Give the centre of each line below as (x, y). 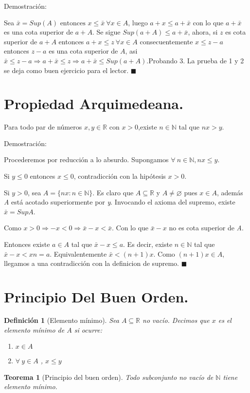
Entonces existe (27, 244)
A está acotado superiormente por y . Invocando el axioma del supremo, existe (120, 202)
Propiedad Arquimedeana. (94, 103)
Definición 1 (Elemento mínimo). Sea (62, 320)
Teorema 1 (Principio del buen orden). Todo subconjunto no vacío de (109, 377)
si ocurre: (88, 329)
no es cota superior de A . (206, 228)
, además (230, 192)
